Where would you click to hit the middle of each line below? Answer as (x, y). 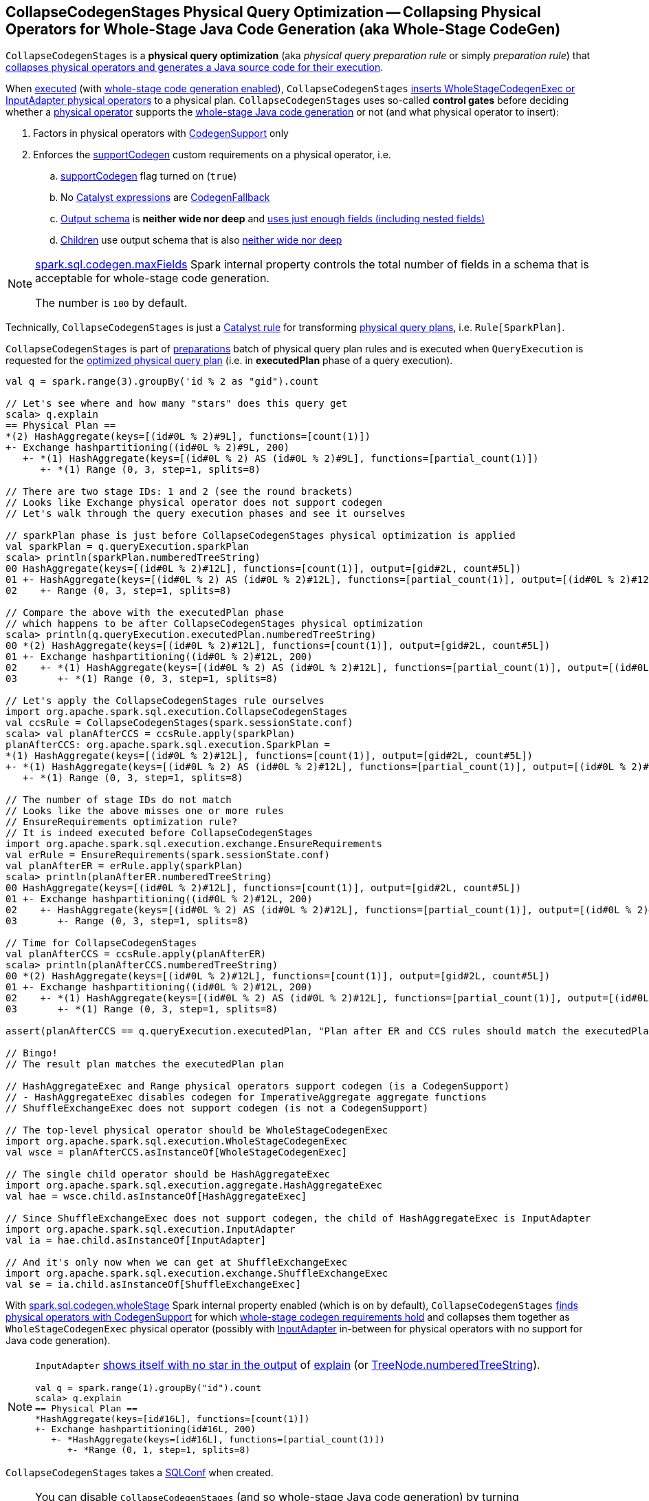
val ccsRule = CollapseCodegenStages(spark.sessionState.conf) (179, 723)
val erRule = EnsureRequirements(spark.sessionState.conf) (168, 855)
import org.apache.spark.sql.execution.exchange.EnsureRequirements (194, 844)
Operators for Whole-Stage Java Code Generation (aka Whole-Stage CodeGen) (283, 29)
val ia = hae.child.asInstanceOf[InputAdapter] (136, 1241)
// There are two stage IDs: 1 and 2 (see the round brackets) (179, 492)
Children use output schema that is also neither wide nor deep (201, 240)
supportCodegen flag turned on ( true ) (149, 176)
